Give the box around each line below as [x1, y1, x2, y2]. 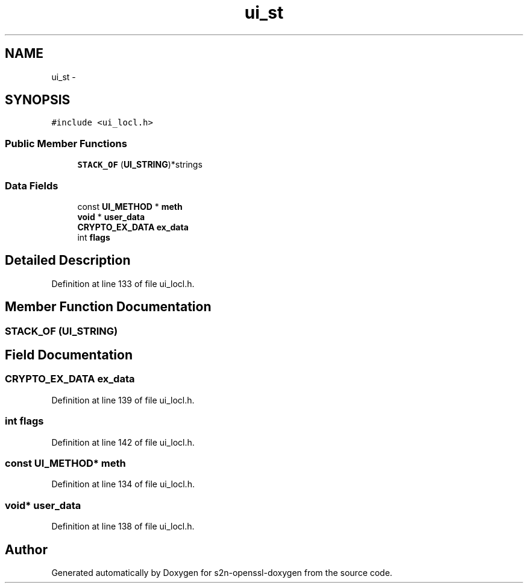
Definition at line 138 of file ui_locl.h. [51, 521, 195, 532]
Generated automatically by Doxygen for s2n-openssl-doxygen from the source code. [51, 567, 392, 578]
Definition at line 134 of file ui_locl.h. [51, 479, 195, 490]
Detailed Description [5, 253, 131, 268]
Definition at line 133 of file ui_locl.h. [51, 278, 195, 289]
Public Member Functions [5, 137, 127, 150]
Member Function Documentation [5, 299, 212, 315]
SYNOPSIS [5, 92, 71, 108]
